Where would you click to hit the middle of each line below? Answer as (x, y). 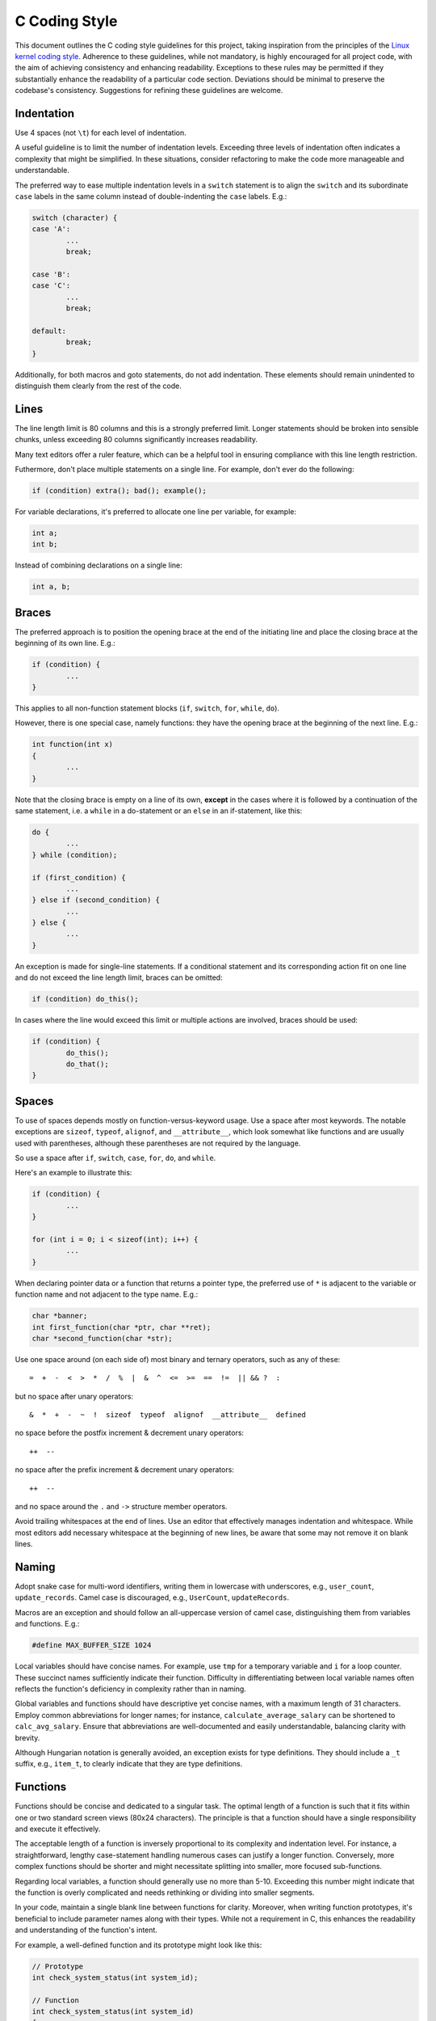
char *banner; (60, 1316)
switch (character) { (75, 217)
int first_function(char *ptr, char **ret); (122, 1327)
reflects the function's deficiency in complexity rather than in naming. (130, 1689)
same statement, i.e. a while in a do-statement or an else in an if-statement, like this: (159, 810)
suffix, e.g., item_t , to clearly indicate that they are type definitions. (129, 1764)
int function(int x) (72, 745)
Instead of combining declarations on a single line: (99, 565)
